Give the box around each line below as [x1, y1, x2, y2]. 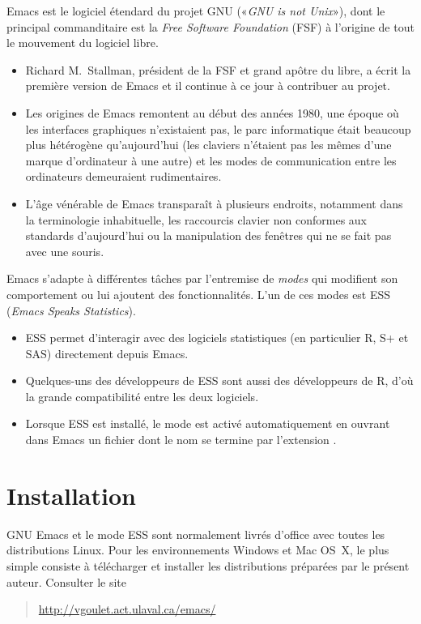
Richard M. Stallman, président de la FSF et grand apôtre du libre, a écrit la [25, 61, 411, 78]
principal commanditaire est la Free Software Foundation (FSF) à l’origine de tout [6, 18, 415, 35]
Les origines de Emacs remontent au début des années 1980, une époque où [25, 104, 399, 121]
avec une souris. [25, 242, 104, 259]
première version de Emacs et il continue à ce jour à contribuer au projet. [25, 77, 390, 94]
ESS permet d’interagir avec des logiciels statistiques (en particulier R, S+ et [25, 329, 409, 346]
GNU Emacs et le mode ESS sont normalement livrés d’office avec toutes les [6, 525, 385, 542]
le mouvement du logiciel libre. [6, 34, 159, 51]
